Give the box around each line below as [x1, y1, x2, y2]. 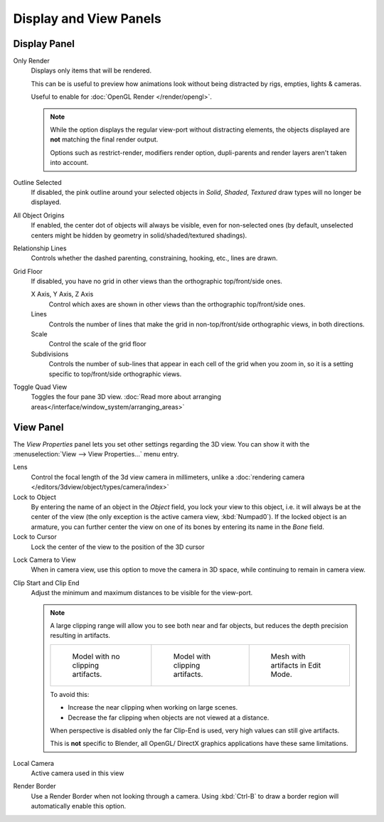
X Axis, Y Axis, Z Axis [31, 290, 94, 299]
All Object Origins [13, 210, 65, 220]
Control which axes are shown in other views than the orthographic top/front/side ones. [48, 299, 306, 309]
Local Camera [13, 759, 55, 767]
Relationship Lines [13, 244, 67, 252]
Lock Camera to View [13, 555, 76, 564]
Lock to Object [13, 493, 57, 501]
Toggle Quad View [13, 383, 68, 391]
